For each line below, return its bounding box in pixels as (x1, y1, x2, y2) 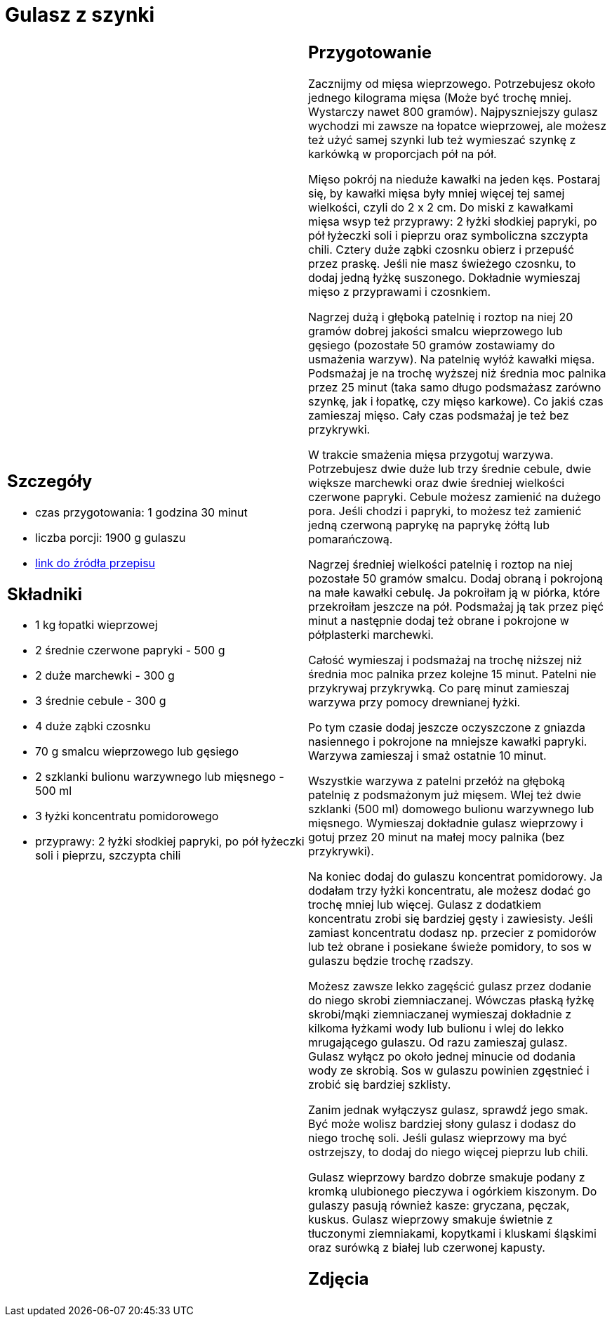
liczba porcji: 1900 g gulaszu (35, 530, 186, 545)
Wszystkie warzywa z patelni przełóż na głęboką (308, 773, 565, 788)
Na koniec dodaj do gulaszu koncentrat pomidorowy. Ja (308, 869, 603, 883)
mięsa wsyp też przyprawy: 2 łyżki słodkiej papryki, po (308, 214, 597, 228)
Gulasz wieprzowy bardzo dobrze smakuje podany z (308, 1169, 585, 1184)
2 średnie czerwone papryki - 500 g (35, 643, 225, 658)
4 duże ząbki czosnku (35, 719, 151, 734)
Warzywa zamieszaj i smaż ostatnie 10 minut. (308, 748, 547, 763)
